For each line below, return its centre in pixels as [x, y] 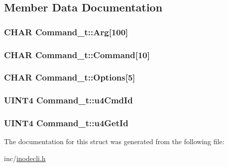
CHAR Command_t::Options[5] [70, 77]
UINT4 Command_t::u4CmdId [68, 100]
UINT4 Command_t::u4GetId [66, 123]
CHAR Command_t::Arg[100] [66, 32]
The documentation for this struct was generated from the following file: [114, 141]
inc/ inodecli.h [25, 158]
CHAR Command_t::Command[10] [77, 54]
